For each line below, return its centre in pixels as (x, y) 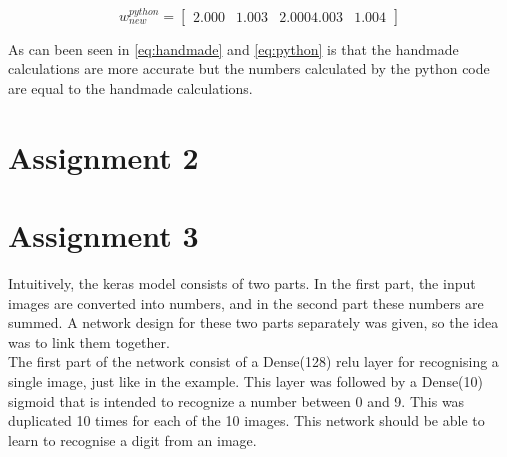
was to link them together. (89, 341)
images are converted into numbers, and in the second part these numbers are (246, 302)
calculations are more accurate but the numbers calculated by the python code (249, 68)
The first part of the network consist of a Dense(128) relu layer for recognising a (253, 361)
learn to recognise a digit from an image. (132, 439)
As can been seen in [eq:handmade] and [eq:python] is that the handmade (233, 48)
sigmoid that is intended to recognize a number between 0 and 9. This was (236, 400)
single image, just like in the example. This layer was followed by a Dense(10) (246, 381)
